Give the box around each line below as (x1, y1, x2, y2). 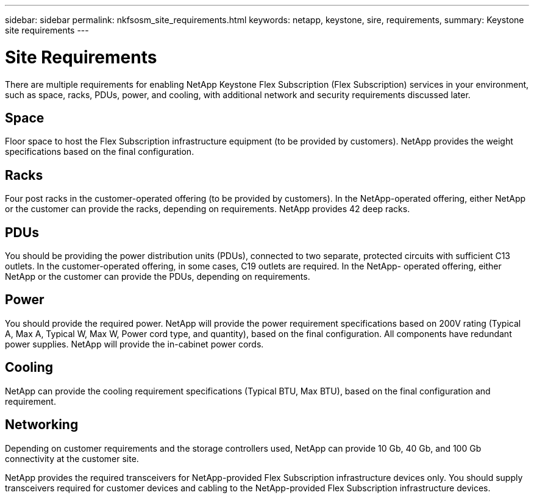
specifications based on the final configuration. (5, 146, 194, 157)
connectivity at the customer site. (5, 453, 139, 464)
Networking (5, 417, 79, 433)
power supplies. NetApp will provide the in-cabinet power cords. (5, 338, 264, 349)
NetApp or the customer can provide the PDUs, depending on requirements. (5, 271, 310, 282)
